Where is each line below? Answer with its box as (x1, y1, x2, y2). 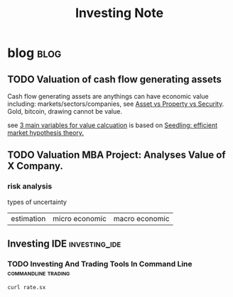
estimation (11, 213, 46, 223)
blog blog (7, 45, 62, 61)
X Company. (7, 160, 64, 172)
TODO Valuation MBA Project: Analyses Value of (7, 149, 226, 161)
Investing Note (75, 5, 164, 21)
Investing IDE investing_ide (7, 238, 121, 250)
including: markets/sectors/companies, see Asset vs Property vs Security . (7, 99, 224, 108)
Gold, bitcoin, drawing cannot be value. (7, 107, 123, 115)
